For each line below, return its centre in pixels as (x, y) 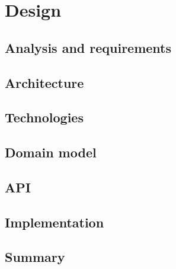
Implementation (55, 222)
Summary (35, 257)
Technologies (44, 117)
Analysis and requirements (88, 47)
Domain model (51, 152)
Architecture (44, 82)
